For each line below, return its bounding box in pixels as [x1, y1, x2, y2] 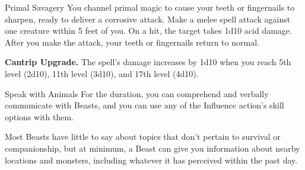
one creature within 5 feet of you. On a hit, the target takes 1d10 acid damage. [5, 24, 292, 37]
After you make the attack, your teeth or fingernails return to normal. [5, 36, 259, 48]
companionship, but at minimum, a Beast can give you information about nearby [5, 142, 300, 154]
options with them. [5, 110, 74, 123]
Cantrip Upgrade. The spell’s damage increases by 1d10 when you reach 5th [5, 56, 291, 68]
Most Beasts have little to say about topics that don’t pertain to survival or [5, 130, 281, 143]
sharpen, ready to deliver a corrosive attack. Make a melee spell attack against [5, 12, 291, 25]
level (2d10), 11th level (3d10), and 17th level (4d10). [5, 67, 199, 79]
